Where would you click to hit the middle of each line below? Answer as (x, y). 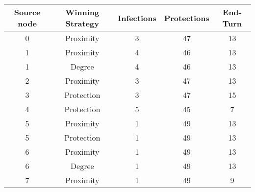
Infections (137, 18)
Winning (82, 12)
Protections (187, 18)
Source (27, 12)
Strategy (82, 23)
